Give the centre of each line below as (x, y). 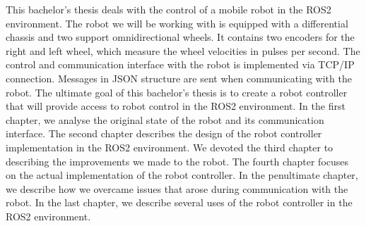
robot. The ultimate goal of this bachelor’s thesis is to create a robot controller (177, 92)
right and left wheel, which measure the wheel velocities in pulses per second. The (183, 50)
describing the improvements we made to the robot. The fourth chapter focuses (177, 161)
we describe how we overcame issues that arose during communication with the (177, 188)
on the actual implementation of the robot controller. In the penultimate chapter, (182, 175)
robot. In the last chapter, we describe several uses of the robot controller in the (179, 202)
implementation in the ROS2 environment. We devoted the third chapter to (170, 147)
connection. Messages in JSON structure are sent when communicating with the (179, 78)
